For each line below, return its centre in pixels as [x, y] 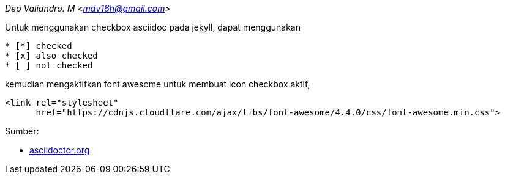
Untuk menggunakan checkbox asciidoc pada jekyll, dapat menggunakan [153, 27]
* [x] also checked [51, 56]
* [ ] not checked [49, 65]
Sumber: [22, 131]
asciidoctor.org [60, 150]
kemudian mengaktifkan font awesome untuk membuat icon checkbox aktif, [158, 84]
